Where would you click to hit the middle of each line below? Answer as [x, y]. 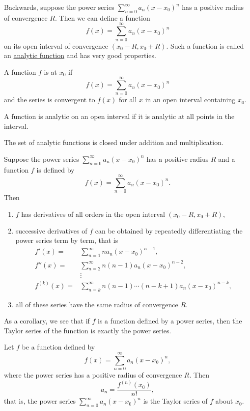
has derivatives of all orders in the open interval [93, 214]
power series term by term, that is [67, 240]
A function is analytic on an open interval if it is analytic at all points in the [119, 116]
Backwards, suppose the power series [59, 7]
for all [128, 100]
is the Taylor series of [175, 401]
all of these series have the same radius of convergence [97, 304]
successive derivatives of [51, 230]
